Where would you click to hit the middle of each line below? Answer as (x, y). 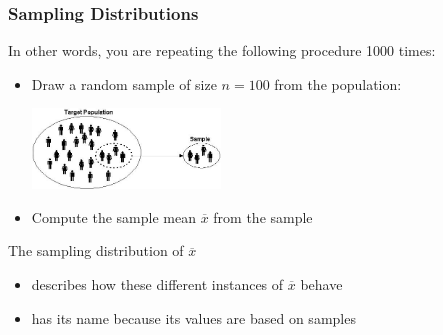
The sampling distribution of (96, 250)
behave (321, 283)
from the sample (263, 216)
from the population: (338, 83)
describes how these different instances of (157, 283)
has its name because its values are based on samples (193, 317)
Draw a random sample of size (124, 83)
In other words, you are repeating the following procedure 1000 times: (222, 50)
